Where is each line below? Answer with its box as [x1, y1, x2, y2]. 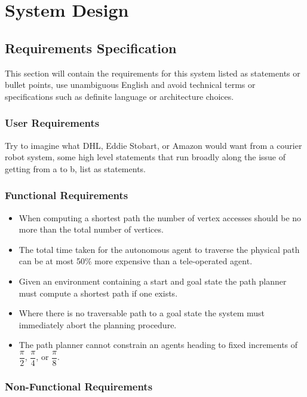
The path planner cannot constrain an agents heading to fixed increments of [19, 338, 298, 351]
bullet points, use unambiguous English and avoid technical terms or [5, 78, 256, 91]
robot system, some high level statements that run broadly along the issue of [5, 151, 286, 163]
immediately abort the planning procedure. [19, 318, 177, 331]
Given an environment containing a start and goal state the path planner [19, 274, 287, 287]
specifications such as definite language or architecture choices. [5, 90, 234, 102]
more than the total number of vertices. [19, 223, 164, 236]
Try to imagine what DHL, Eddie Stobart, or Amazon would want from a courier [5, 139, 302, 151]
